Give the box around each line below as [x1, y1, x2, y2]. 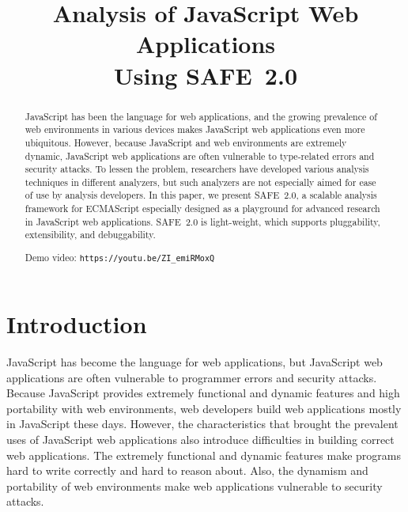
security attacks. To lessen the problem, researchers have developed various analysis [25, 162, 369, 176]
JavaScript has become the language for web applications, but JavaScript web [6, 354, 383, 370]
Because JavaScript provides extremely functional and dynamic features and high [6, 385, 400, 401]
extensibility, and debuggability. [25, 228, 156, 241]
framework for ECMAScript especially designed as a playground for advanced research [25, 202, 380, 215]
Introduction [6, 308, 147, 340]
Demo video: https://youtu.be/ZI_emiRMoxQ [25, 251, 215, 264]
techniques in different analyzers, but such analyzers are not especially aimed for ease [25, 175, 376, 188]
